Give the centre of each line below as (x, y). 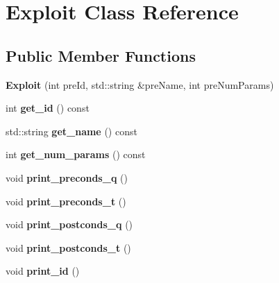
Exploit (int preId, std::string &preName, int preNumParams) (140, 84)
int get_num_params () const (76, 154)
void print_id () (43, 271)
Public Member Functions (101, 55)
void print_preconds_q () (67, 177)
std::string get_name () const (71, 131)
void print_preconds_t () (66, 201)
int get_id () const (48, 108)
